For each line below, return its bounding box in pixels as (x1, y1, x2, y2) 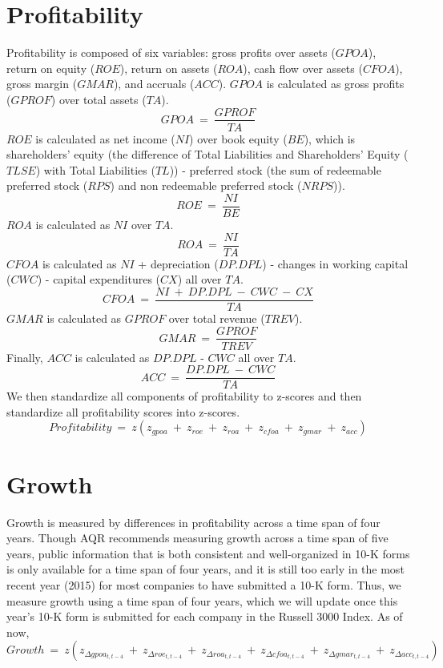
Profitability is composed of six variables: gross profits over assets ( (6, 44, 336, 61)
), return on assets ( (119, 59, 218, 76)
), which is (304, 130, 356, 147)
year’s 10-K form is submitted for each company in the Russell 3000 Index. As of (6, 608, 403, 625)
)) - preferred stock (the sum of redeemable (169, 161, 381, 178)
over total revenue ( (168, 309, 265, 326)
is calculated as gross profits (266, 75, 405, 92)
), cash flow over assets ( (243, 59, 363, 76)
